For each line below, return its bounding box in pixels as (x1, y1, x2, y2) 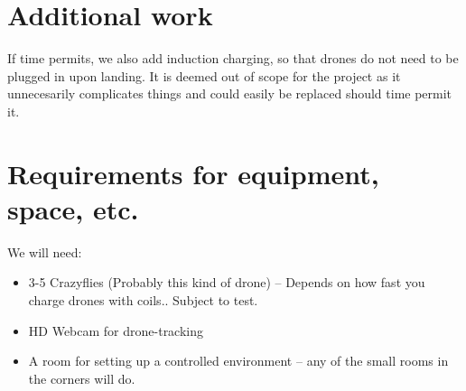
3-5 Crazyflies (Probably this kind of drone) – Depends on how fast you (28, 273, 425, 292)
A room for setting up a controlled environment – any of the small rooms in (28, 351, 449, 370)
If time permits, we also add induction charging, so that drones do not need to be (7, 49, 459, 68)
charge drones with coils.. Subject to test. (28, 291, 258, 309)
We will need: (7, 242, 82, 261)
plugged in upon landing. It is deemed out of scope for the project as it (7, 66, 401, 85)
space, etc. (7, 190, 139, 227)
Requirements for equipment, (7, 154, 379, 191)
